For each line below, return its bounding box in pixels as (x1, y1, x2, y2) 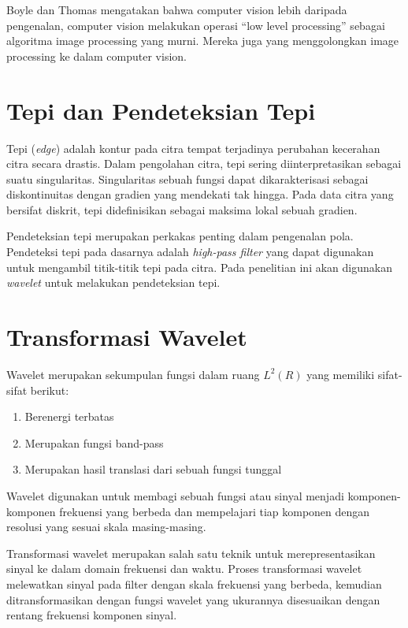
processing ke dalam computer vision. (6, 47, 187, 64)
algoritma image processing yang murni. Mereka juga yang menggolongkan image (6, 32, 399, 49)
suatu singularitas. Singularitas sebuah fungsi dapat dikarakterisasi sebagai (6, 170, 369, 187)
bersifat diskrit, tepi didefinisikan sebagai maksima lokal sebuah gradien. (6, 201, 358, 217)
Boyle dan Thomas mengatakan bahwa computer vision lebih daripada (6, 2, 347, 17)
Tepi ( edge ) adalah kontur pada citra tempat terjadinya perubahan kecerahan (6, 139, 380, 156)
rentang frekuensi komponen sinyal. (6, 607, 177, 623)
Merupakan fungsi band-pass (24, 434, 164, 451)
